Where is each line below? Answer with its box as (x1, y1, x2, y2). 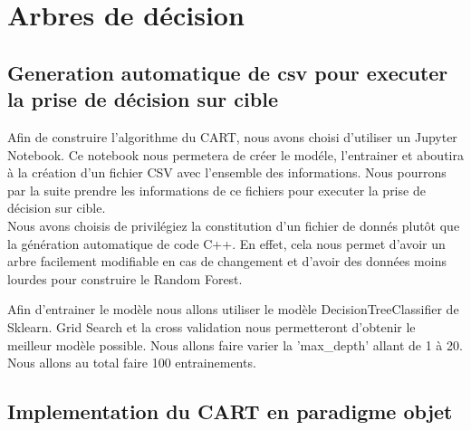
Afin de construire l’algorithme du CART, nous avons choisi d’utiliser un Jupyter (7, 127, 457, 146)
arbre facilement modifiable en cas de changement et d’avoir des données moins (7, 252, 447, 271)
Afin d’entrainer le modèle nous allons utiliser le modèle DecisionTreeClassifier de (7, 300, 459, 319)
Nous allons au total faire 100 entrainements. (7, 353, 256, 372)
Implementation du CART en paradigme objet (7, 397, 453, 425)
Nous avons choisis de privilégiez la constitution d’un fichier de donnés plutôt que (7, 215, 460, 234)
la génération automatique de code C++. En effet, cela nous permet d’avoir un (7, 234, 446, 253)
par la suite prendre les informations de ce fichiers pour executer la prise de (7, 180, 426, 199)
